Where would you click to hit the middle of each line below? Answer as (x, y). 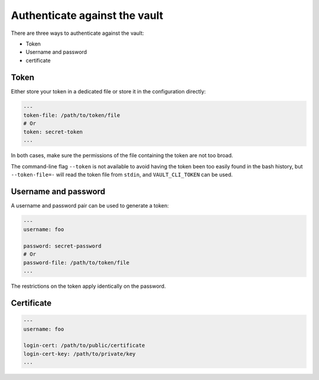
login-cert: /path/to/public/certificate (84, 345)
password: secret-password (62, 246)
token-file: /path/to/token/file (72, 115)
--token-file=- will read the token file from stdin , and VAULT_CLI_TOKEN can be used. (122, 174)
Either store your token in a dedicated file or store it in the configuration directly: (108, 91)
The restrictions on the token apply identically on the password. (88, 286)
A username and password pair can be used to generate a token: (90, 205)
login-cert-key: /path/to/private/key (79, 354)
